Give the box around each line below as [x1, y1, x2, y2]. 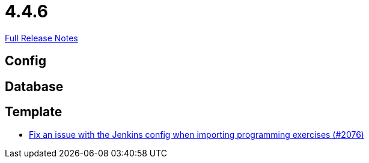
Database [5, 79, 64, 94]
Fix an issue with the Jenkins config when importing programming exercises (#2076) [29, 129, 364, 140]
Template [5, 104, 63, 120]
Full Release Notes [5, 32, 78, 43]
